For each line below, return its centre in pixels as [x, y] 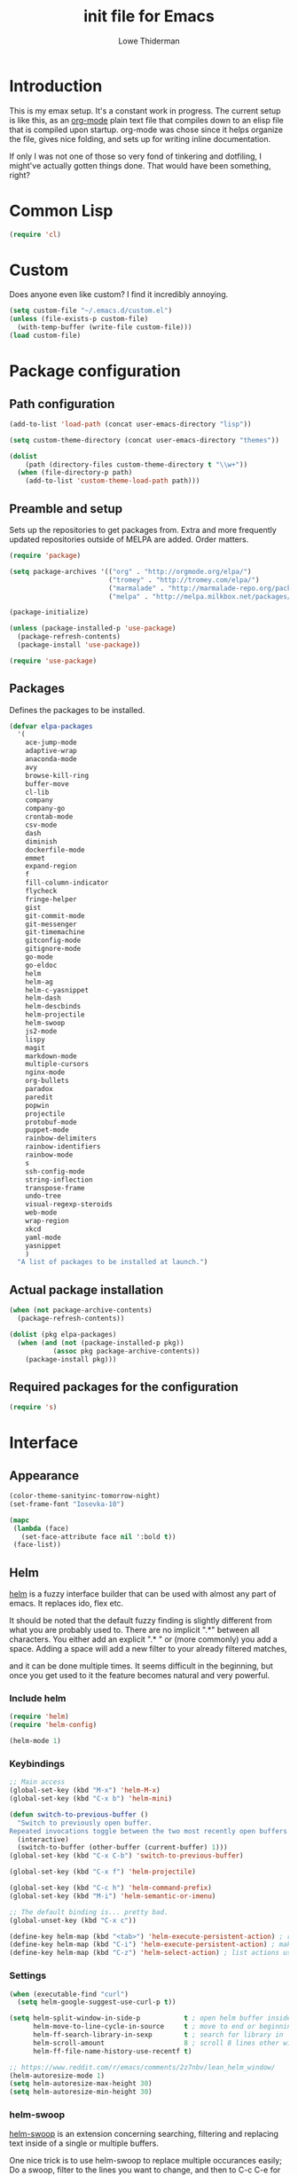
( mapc [19, 1520]
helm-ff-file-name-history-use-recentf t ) [112, 2051]
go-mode [39, 957]
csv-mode [41, 825]
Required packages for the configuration [124, 1387]
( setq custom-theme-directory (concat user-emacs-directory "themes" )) [144, 440]
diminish [41, 841]
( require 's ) [33, 1408]
